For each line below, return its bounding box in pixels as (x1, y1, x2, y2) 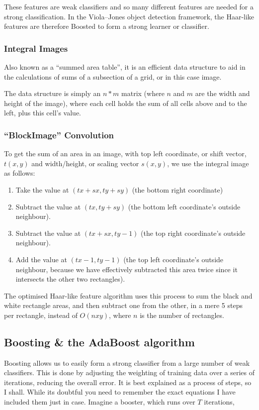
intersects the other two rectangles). (15, 274, 125, 284)
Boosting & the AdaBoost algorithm (4, 334, 195, 349)
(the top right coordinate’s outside (141, 227, 246, 238)
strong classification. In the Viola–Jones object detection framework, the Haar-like (4, 11, 255, 21)
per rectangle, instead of (4, 309, 78, 320)
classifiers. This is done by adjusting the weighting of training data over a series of (4, 367, 255, 378)
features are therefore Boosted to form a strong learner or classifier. (4, 21, 209, 31)
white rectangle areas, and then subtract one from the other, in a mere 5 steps (4, 300, 243, 310)
